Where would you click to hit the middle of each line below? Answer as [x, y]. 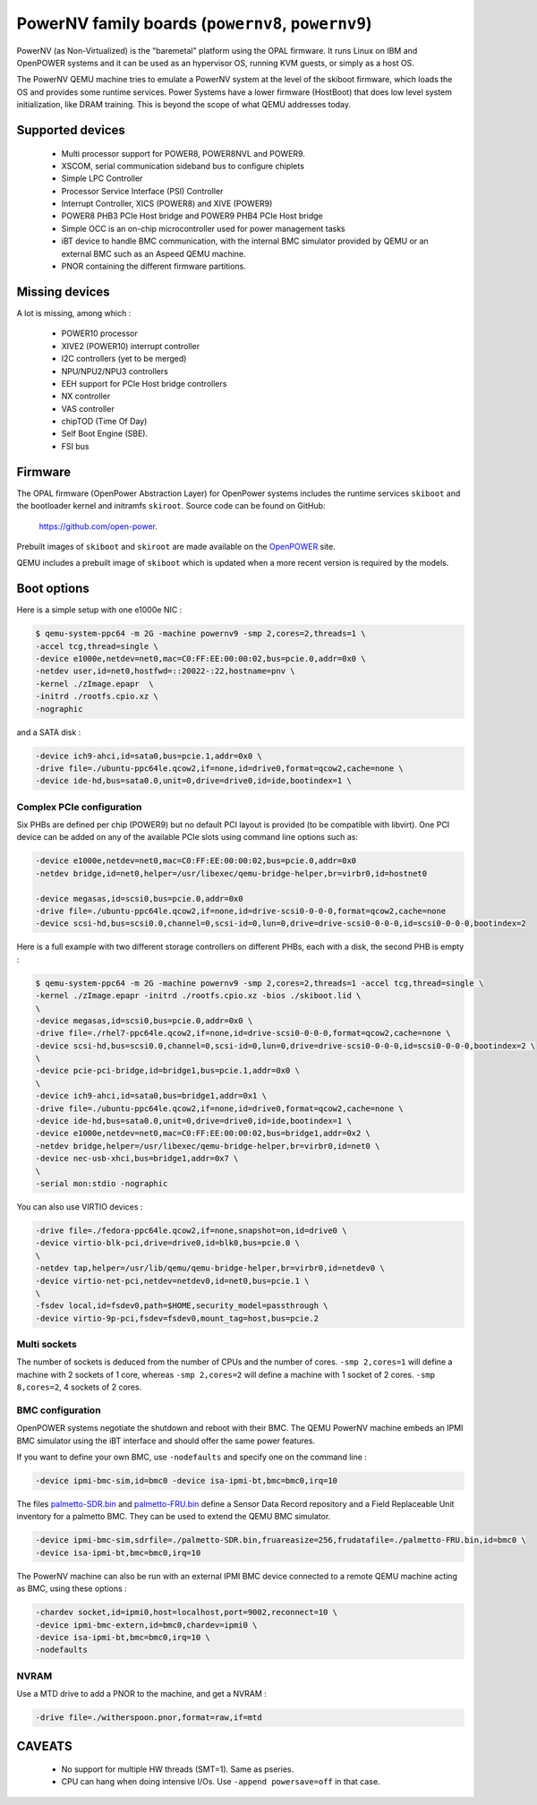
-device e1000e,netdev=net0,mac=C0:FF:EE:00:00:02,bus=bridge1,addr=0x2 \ [203, 1133]
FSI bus [75, 446]
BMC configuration [59, 1410]
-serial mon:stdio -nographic [102, 1183]
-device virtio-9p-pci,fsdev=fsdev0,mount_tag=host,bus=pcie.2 [177, 1318]
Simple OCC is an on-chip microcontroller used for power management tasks [203, 228]
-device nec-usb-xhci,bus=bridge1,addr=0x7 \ [137, 1159]
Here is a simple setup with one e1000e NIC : [99, 610]
